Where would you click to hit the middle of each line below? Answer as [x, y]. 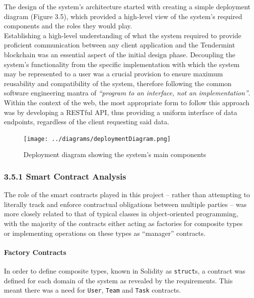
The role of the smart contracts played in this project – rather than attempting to [127, 195]
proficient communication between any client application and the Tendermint [120, 45]
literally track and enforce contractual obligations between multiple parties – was [125, 204]
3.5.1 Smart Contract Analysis [65, 176]
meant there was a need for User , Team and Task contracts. [92, 290]
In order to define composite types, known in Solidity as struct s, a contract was [125, 270]
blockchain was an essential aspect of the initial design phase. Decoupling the [120, 54]
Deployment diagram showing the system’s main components [115, 154]
